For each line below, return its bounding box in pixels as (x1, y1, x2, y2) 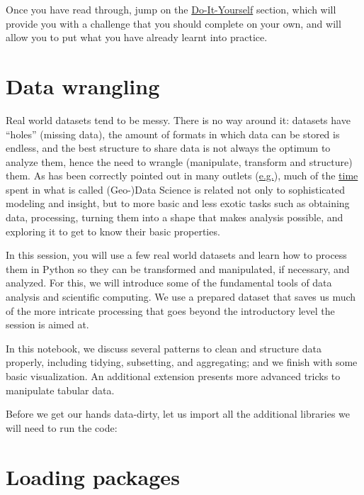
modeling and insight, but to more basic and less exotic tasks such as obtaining (6, 196, 350, 211)
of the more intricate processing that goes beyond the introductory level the (6, 303, 335, 318)
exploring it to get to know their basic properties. (6, 223, 220, 238)
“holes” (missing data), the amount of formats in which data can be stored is (6, 126, 340, 141)
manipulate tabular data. (6, 382, 115, 397)
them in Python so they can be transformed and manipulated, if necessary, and (6, 261, 350, 276)
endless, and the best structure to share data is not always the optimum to (6, 140, 331, 155)
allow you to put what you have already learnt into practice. (6, 30, 268, 45)
